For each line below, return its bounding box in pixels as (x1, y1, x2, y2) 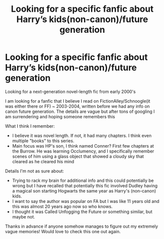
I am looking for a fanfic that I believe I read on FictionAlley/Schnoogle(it (5, 98, 150, 104)
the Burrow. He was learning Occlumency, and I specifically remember (12, 148, 154, 154)
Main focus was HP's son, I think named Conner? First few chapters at (12, 143, 154, 149)
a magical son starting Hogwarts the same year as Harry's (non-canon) (12, 188, 157, 194)
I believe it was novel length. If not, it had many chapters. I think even (12, 132, 152, 138)
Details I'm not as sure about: (5, 168, 64, 174)
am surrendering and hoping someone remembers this (5, 113, 115, 119)
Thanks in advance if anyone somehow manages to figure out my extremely (5, 223, 158, 229)
